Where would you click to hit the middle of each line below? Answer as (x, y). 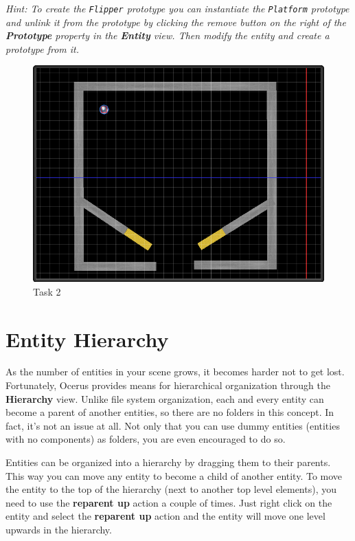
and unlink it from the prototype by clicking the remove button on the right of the (176, 22)
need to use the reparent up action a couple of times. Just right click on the (169, 502)
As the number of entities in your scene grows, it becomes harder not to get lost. (175, 372)
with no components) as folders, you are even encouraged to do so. (146, 439)
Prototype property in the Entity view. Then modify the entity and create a (168, 35)
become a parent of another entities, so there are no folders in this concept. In (170, 412)
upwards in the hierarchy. (59, 529)
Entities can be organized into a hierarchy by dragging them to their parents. (168, 462)
